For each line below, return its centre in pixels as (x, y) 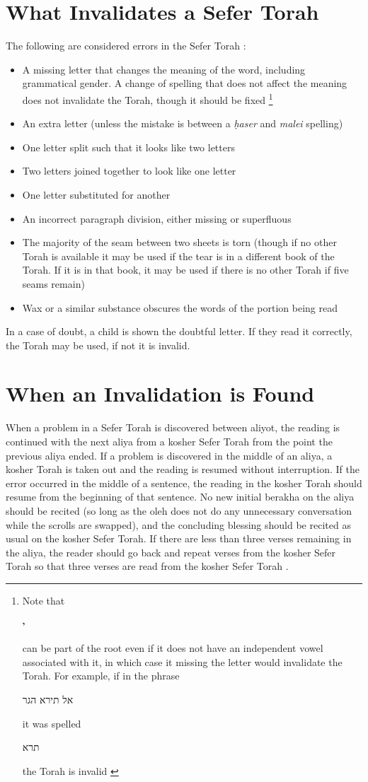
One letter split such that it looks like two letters (128, 147)
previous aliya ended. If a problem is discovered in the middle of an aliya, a (169, 455)
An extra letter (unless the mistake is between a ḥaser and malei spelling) (183, 123)
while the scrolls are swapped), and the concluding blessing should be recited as (178, 524)
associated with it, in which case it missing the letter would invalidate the (182, 661)
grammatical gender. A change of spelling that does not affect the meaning (185, 83)
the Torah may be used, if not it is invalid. (98, 345)
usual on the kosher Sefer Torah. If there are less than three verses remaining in (179, 538)
